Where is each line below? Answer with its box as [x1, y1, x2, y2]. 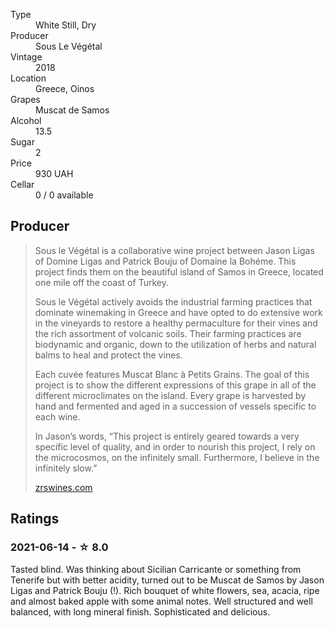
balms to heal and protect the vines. [34, 349, 183, 361]
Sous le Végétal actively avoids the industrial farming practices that [34, 295, 313, 308]
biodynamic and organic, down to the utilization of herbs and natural [34, 338, 317, 350]
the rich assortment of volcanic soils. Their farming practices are [34, 327, 302, 339]
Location [10, 72, 47, 84]
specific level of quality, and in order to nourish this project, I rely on [34, 440, 316, 453]
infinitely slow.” [34, 462, 98, 474]
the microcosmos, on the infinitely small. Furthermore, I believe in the [34, 451, 320, 463]
